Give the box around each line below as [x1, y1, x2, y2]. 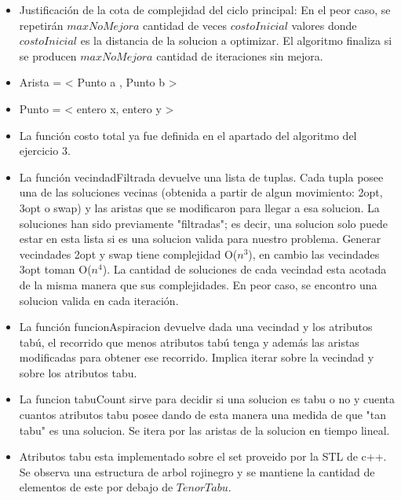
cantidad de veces [143, 17, 228, 33]
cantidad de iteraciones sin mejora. [156, 47, 323, 64]
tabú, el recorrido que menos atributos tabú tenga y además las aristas [19, 333, 359, 350]
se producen [19, 47, 77, 64]
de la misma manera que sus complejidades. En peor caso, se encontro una [19, 276, 377, 292]
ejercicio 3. [19, 142, 71, 159]
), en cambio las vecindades [248, 245, 380, 262]
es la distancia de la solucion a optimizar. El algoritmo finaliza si [80, 32, 392, 49]
